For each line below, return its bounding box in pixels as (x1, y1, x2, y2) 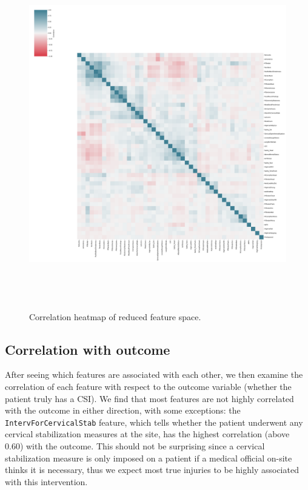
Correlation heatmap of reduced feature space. (29, 310, 201, 323)
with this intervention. (5, 475, 88, 488)
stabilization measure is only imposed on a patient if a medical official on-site (5, 451, 292, 464)
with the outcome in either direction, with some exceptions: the (5, 404, 241, 417)
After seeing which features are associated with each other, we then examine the (5, 368, 303, 381)
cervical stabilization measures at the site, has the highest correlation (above (5, 428, 290, 440)
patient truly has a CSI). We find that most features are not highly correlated (5, 392, 294, 404)
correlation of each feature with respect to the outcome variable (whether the (5, 380, 292, 392)
